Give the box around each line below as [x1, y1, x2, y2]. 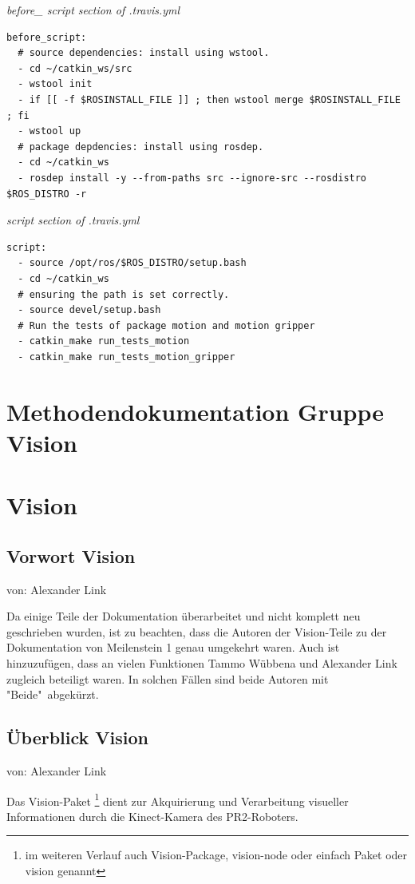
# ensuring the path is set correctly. [18, 288, 230, 300]
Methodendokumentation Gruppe [6, 394, 384, 427]
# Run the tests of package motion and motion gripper [18, 319, 315, 331]
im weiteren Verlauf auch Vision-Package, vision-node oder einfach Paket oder [25, 846, 408, 863]
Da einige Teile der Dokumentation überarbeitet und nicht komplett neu [6, 608, 361, 624]
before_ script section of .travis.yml [6, 2, 180, 18]
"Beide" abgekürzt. [6, 686, 99, 703]
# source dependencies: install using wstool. [18, 47, 270, 59]
